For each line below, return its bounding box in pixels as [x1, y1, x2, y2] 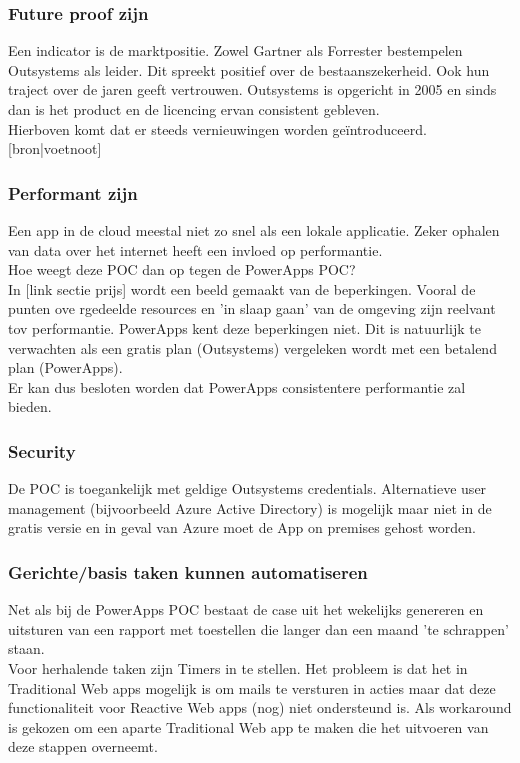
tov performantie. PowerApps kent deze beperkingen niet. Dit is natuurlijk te [8, 317, 481, 338]
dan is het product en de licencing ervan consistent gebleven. [8, 99, 380, 119]
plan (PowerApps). [8, 357, 123, 378]
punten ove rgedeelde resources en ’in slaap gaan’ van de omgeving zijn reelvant [8, 298, 496, 319]
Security [8, 438, 76, 463]
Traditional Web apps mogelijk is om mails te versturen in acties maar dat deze [8, 677, 496, 698]
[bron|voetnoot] [8, 138, 102, 159]
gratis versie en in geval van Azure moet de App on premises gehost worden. [8, 517, 476, 538]
